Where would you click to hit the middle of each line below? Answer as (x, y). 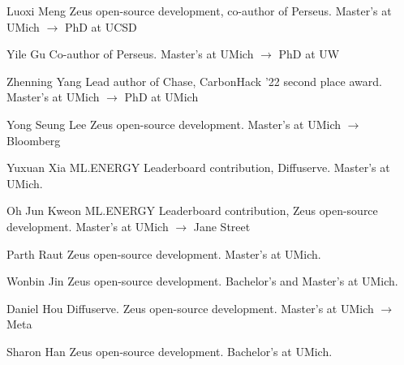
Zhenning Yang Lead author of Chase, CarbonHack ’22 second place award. (194, 81)
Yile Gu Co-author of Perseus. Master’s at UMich (130, 54)
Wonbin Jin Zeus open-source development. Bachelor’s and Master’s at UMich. (202, 281)
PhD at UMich (161, 97)
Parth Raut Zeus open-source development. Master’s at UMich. (164, 253)
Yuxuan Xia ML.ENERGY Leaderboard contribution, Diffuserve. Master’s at (198, 167)
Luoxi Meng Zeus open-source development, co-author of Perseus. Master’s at (199, 11)
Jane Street (222, 226)
